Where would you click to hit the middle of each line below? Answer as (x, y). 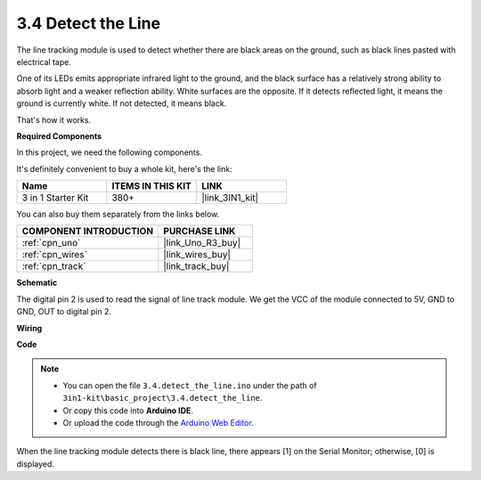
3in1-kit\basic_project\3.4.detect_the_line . (163, 398)
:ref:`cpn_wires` (55, 255)
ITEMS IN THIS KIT (151, 186)
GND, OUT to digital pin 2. (64, 312)
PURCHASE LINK (200, 232)
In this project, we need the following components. (109, 152)
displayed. (36, 464)
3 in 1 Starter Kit (55, 198)
